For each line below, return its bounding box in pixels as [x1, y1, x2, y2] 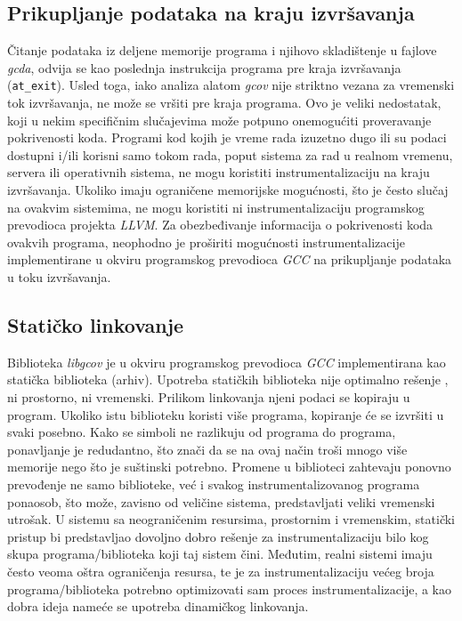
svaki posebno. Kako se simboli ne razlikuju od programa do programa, [7, 423, 396, 441]
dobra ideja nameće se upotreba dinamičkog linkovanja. [7, 597, 309, 616]
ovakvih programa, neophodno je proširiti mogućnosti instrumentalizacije [7, 232, 405, 251]
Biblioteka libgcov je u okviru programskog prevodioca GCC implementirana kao [7, 352, 446, 371]
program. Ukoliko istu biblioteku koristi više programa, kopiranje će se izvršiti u [7, 405, 444, 423]
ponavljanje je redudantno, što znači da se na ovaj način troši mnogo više [7, 440, 408, 458]
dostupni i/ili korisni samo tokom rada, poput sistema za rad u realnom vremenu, [7, 145, 453, 164]
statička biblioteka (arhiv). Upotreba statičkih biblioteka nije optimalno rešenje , [7, 370, 449, 389]
